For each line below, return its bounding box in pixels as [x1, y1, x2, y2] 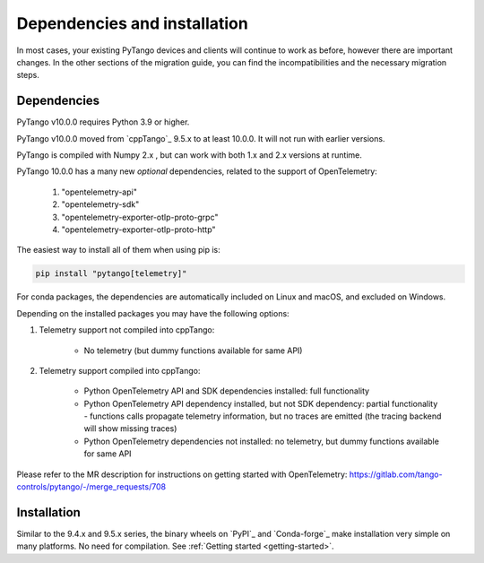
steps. [16, 70, 39, 81]
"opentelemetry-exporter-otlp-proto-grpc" [61, 212, 219, 222]
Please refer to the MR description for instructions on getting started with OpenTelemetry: [16, 469, 348, 480]
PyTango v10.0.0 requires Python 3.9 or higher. [16, 117, 190, 127]
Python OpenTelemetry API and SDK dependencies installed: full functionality [83, 385, 370, 396]
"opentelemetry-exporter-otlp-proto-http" [61, 224, 216, 235]
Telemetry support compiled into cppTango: [39, 365, 201, 376]
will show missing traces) [83, 423, 177, 434]
